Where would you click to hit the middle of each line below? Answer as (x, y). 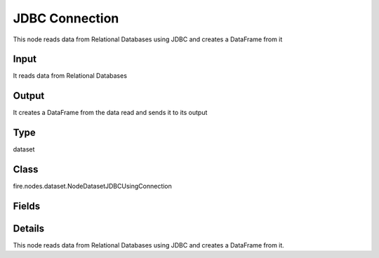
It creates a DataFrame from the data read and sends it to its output (110, 113)
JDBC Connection (66, 18)
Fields (27, 206)
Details (29, 229)
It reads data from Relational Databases (70, 76)
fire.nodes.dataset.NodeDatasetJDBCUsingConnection (92, 186)
